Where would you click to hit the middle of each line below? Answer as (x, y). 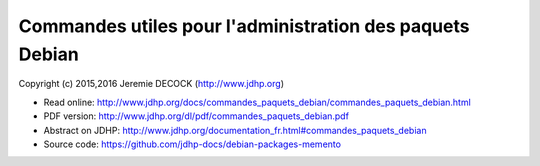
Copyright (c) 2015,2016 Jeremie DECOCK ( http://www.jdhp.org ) (151, 84)
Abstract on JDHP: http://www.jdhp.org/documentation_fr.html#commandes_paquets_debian (235, 130)
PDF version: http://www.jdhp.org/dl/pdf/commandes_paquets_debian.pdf (196, 116)
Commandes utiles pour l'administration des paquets (244, 26)
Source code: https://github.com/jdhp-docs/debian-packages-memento (192, 144)
